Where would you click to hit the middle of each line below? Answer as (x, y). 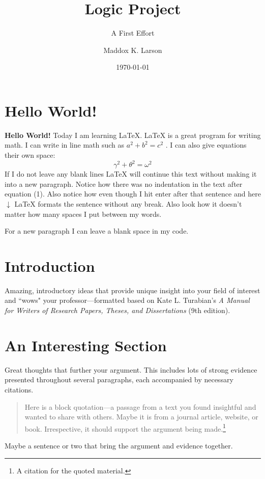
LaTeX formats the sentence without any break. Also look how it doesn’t (128, 203)
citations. (19, 389)
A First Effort (133, 33)
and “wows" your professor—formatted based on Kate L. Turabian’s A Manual (127, 300)
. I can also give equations (206, 145)
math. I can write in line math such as (65, 145)
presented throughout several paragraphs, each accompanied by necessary (119, 379)
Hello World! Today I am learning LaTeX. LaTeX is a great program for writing (133, 135)
